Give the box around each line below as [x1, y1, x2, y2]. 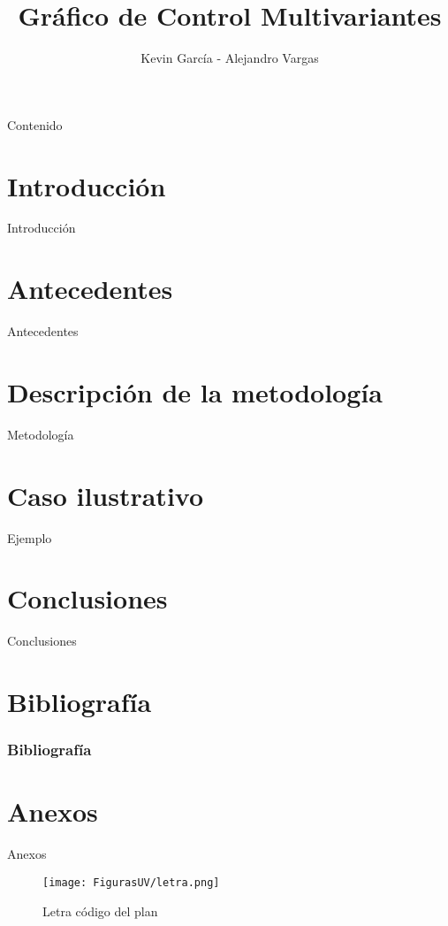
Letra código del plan [42, 901, 158, 920]
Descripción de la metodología [7, 373, 383, 409]
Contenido [7, 115, 63, 134]
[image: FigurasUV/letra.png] [42, 876, 220, 889]
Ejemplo [7, 528, 52, 547]
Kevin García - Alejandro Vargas [140, 49, 319, 67]
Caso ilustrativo [7, 477, 204, 513]
